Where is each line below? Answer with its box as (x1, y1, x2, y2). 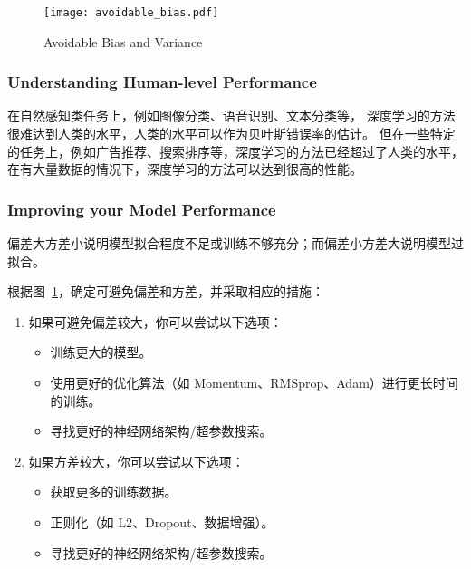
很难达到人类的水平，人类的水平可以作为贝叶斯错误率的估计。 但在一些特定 (7, 124, 456, 143)
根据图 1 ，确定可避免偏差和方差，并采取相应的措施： (7, 282, 324, 301)
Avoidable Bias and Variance (43, 32, 203, 51)
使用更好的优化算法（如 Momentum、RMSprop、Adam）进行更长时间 (50, 373, 458, 392)
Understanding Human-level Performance (7, 71, 317, 93)
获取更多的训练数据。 (50, 482, 178, 501)
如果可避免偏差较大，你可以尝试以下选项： (28, 312, 283, 331)
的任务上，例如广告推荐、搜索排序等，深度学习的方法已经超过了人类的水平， (7, 141, 464, 160)
